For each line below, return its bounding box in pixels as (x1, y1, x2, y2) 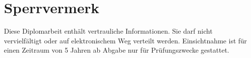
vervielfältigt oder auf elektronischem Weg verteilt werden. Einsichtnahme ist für (4, 35, 247, 45)
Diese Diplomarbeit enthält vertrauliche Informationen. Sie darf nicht (4, 26, 213, 36)
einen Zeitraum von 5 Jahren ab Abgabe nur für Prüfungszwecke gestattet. (4, 45, 229, 55)
